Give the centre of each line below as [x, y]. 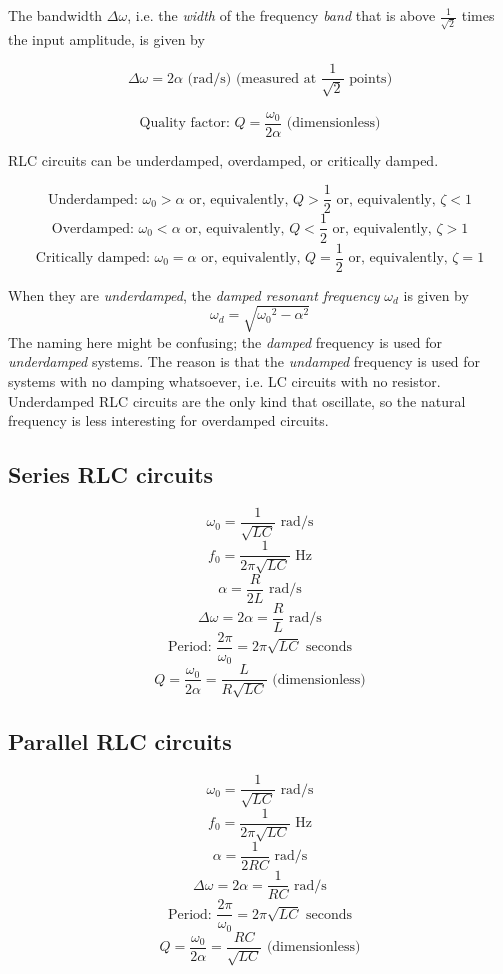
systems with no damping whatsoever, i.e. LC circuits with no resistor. [224, 380]
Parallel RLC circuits [120, 741]
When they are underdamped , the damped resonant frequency [194, 294]
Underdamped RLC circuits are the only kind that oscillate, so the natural [237, 400]
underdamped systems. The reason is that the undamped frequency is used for [244, 361]
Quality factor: [184, 123]
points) [371, 78]
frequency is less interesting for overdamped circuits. [168, 420]
